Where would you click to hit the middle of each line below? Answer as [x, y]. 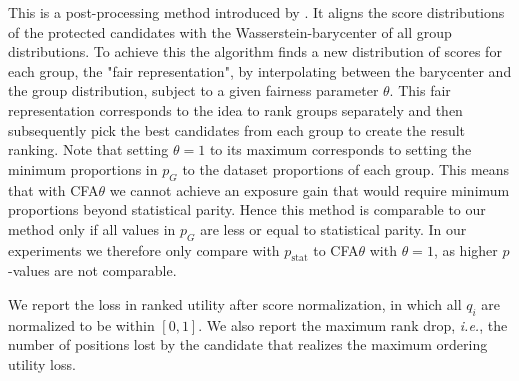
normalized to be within [81, 324]
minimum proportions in [83, 168]
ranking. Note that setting [88, 149]
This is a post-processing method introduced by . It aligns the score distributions [256, 12]
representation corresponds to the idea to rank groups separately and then [235, 109]
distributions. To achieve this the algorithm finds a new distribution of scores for [255, 51]
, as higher [465, 249]
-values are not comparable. [92, 270]
